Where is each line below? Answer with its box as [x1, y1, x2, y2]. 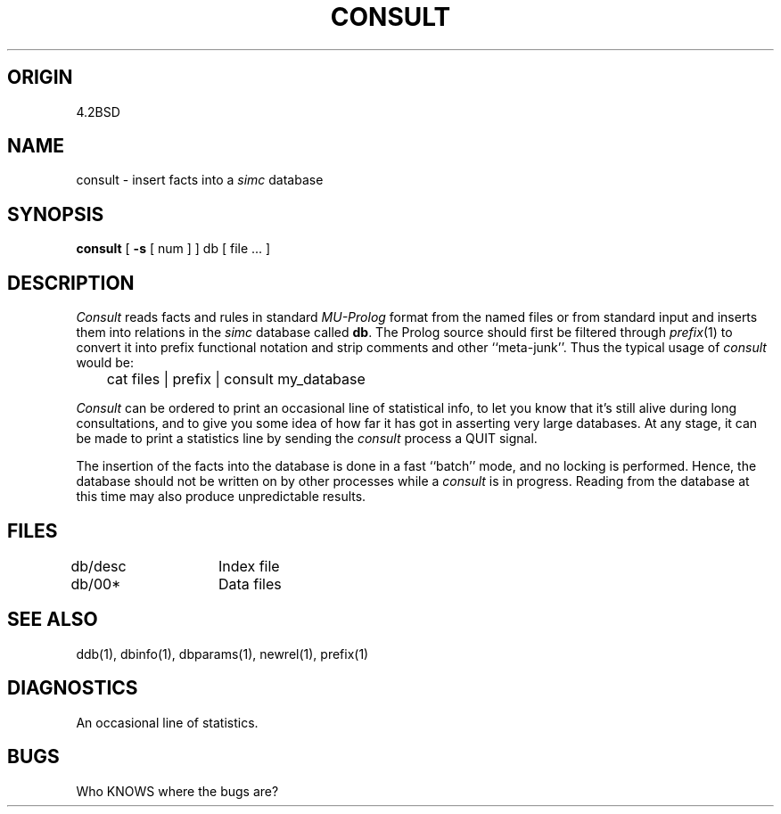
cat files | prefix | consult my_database [106, 370, 366, 389]
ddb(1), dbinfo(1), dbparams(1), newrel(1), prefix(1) [76, 645, 369, 662]
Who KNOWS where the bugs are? [76, 783, 279, 799]
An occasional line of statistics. [76, 714, 259, 730]
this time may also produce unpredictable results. [76, 489, 366, 505]
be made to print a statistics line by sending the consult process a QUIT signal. [76, 431, 538, 447]
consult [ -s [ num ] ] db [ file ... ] [76, 241, 271, 257]
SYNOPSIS [7, 202, 104, 226]
